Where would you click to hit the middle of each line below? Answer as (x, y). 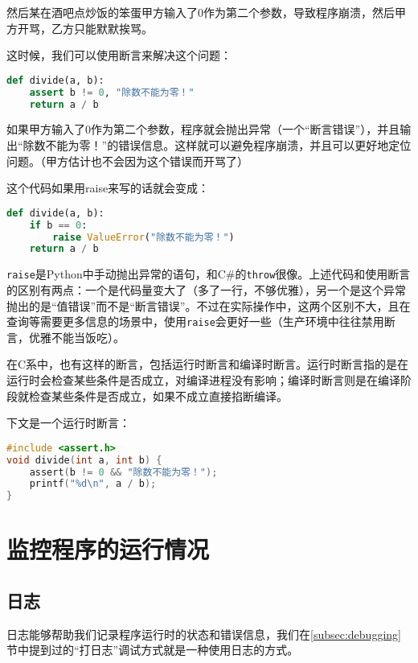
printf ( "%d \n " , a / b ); (93, 484)
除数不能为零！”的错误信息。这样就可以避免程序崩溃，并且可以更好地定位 (217, 145)
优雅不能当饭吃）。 (76, 337)
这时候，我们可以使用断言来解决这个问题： (119, 55)
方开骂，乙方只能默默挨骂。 (80, 28)
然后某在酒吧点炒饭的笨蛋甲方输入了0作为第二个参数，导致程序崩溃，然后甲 (206, 12)
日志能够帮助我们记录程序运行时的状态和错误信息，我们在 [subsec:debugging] (204, 634)
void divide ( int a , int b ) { (84, 460)
